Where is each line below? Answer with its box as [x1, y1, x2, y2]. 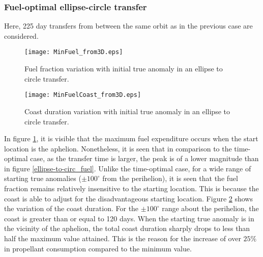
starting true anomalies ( [4, 173, 81, 184]
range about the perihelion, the [162, 203, 259, 214]
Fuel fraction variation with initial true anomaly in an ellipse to [24, 63, 223, 74]
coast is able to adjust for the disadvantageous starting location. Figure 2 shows [4, 193, 253, 203]
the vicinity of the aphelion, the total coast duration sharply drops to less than [4, 223, 250, 234]
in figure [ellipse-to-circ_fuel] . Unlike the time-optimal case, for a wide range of [4, 163, 251, 173]
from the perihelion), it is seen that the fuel [102, 173, 238, 184]
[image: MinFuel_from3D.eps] [24, 48, 123, 56]
